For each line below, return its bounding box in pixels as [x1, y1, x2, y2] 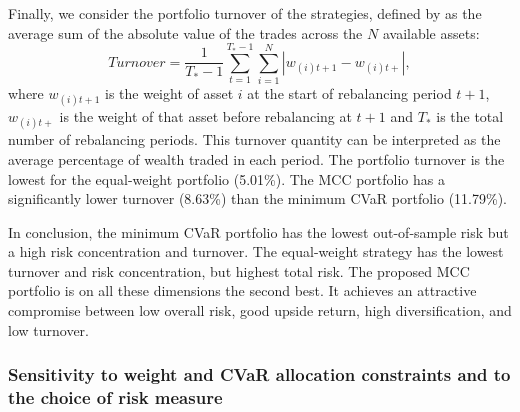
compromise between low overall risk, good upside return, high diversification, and [8, 300, 512, 321]
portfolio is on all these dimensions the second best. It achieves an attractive [8, 280, 477, 301]
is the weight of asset [104, 82, 234, 103]
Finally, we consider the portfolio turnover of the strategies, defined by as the [8, 3, 482, 23]
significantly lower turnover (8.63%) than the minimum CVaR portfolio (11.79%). [8, 188, 508, 209]
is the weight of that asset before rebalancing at [59, 106, 352, 127]
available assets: [382, 22, 480, 43]
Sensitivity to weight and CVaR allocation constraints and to [8, 362, 511, 387]
